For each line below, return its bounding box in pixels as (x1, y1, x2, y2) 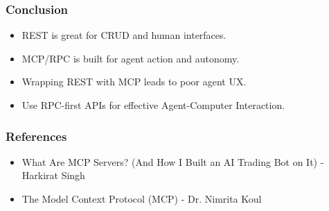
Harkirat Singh (21, 168, 85, 183)
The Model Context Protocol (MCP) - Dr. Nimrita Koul (21, 192, 262, 205)
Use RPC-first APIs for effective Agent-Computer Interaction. (21, 98, 285, 112)
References (6, 127, 67, 144)
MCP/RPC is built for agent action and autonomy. (21, 51, 240, 65)
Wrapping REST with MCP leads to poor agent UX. (21, 74, 247, 89)
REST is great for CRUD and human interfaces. (21, 28, 226, 42)
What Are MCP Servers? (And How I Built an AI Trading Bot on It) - (21, 154, 324, 169)
